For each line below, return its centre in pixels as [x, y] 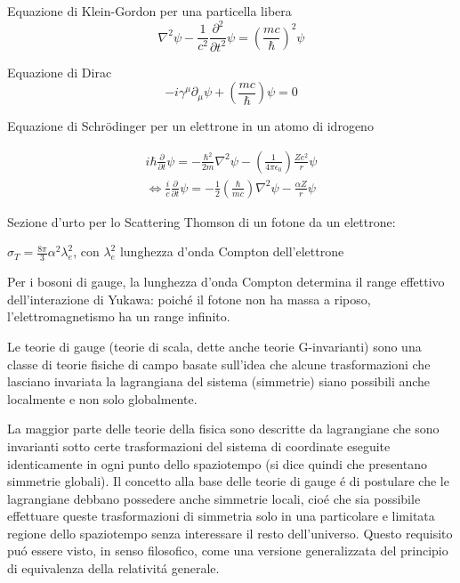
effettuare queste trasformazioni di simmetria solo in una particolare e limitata [221, 516]
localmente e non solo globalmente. [102, 398]
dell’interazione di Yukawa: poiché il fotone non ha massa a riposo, [189, 299]
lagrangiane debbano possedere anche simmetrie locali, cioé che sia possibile [214, 498]
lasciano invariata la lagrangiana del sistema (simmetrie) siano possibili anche [219, 381]
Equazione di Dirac [60, 72]
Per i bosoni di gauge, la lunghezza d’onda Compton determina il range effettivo [226, 282]
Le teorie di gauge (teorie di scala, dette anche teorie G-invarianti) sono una [214, 346]
